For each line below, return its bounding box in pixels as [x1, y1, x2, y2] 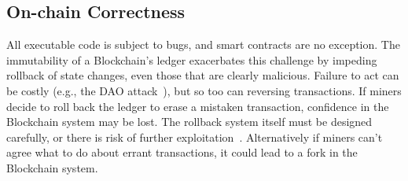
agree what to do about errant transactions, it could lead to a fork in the [6, 144, 358, 161]
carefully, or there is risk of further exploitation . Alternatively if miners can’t [6, 128, 383, 145]
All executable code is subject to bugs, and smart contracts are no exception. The [6, 36, 400, 53]
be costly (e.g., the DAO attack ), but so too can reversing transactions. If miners [6, 82, 402, 98]
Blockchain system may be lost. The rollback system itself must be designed [6, 113, 373, 130]
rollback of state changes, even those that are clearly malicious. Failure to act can [6, 67, 399, 83]
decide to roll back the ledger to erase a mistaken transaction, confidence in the [6, 98, 389, 114]
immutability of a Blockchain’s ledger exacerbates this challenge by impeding [6, 51, 377, 68]
